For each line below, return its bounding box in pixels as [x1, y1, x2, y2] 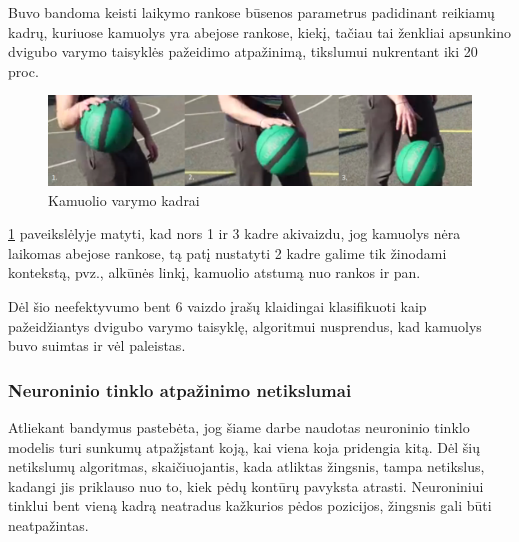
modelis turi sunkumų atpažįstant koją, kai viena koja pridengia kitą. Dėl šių [8, 436, 480, 457]
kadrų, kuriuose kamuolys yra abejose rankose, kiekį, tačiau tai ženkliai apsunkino [8, 21, 512, 42]
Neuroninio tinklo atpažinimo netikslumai [8, 377, 352, 402]
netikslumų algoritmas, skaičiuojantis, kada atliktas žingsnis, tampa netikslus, [8, 456, 485, 477]
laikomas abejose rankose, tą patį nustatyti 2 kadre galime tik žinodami [8, 242, 447, 263]
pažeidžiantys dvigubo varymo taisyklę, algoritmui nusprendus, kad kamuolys [8, 315, 482, 336]
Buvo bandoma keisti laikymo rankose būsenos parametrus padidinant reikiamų [8, 2, 495, 22]
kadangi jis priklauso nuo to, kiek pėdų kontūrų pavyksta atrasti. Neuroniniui [8, 475, 484, 496]
